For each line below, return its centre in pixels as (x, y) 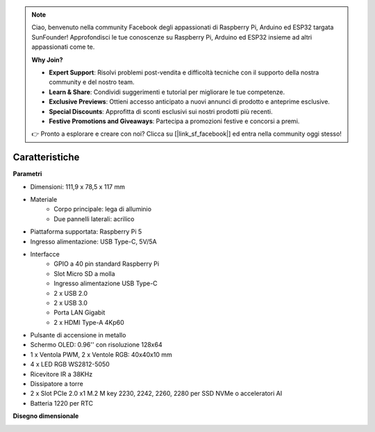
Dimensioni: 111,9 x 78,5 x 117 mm (77, 186)
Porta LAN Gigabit (80, 312)
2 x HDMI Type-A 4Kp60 (89, 322)
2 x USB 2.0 (71, 293)
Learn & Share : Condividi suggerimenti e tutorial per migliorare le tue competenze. (167, 92)
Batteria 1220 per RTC (62, 403)
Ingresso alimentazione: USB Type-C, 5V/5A (93, 241)
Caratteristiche (46, 158)
